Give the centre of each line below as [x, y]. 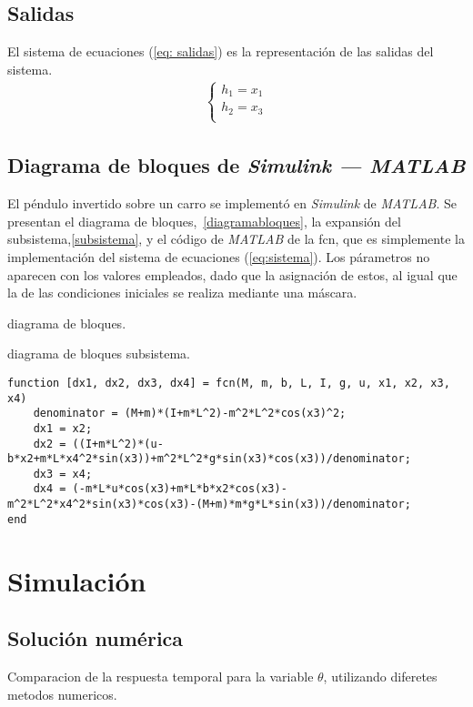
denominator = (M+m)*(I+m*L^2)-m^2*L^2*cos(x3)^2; [190, 414]
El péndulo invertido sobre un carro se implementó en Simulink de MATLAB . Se [232, 203]
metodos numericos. [62, 694]
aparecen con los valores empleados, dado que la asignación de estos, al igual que [232, 274]
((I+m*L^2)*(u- [118, 444]
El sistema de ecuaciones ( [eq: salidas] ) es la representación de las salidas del [221, 51]
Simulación [77, 580]
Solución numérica [96, 638]
